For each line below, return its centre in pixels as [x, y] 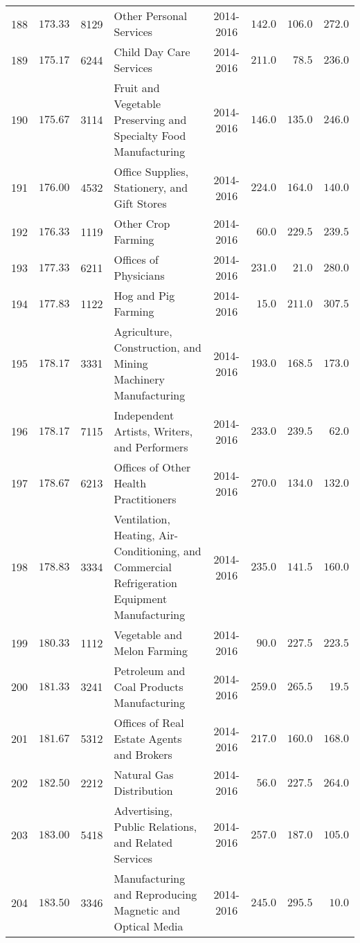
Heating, [134, 535]
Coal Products [148, 686]
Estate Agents [148, 738]
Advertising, [143, 810]
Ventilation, [142, 519]
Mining [131, 363]
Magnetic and [147, 910]
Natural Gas [144, 774]
